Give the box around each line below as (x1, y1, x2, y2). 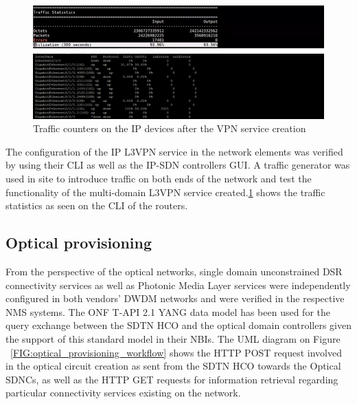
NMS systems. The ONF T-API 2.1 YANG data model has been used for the (5, 304, 330, 319)
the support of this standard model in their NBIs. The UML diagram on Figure (5, 331, 341, 345)
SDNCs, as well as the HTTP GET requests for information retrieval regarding (5, 372, 338, 386)
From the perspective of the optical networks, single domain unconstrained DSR (5, 264, 343, 278)
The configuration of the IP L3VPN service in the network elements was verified (5, 144, 343, 158)
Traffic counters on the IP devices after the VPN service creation (33, 121, 306, 136)
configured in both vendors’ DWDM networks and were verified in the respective (5, 291, 345, 306)
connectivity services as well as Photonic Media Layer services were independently (5, 277, 351, 292)
